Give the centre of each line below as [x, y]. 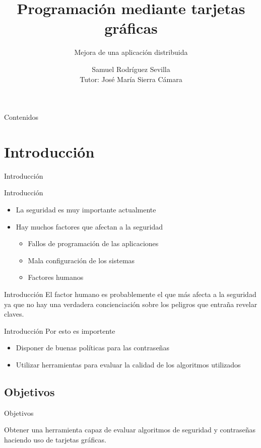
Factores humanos [56, 277]
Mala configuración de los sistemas [81, 260]
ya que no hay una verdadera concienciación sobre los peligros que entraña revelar [131, 304]
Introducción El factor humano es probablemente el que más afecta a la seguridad [130, 294]
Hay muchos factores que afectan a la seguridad [89, 226]
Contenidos [21, 117]
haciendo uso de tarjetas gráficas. [55, 439]
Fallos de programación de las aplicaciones [93, 243]
